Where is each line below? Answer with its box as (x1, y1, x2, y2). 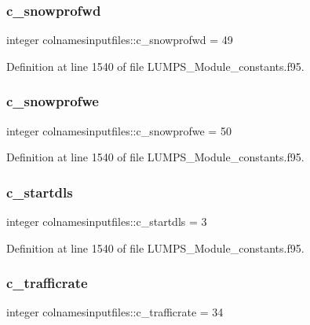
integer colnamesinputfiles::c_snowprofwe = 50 (6, 122, 232, 138)
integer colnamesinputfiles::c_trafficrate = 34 (6, 304, 224, 320)
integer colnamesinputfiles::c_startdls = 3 (6, 213, 207, 230)
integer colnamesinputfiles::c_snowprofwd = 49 (6, 31, 233, 48)
